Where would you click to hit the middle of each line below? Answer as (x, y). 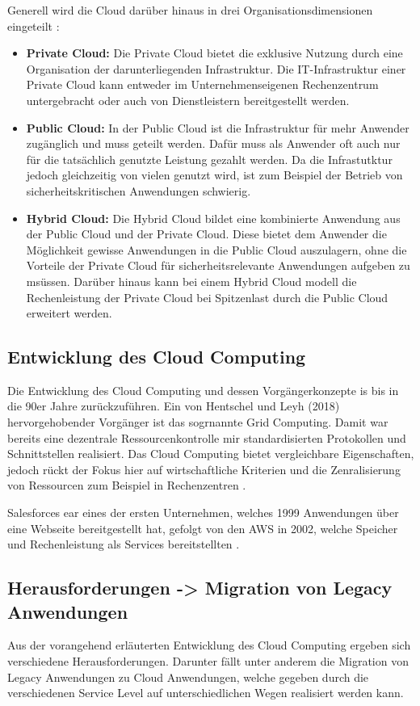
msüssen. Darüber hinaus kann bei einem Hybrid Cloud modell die (191, 281)
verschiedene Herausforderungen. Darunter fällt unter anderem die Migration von (208, 661)
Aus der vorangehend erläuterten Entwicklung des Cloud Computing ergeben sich (209, 645)
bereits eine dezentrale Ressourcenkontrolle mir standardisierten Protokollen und (207, 437)
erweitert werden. (69, 313)
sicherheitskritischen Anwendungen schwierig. (139, 190)
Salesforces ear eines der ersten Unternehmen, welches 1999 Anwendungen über (203, 513)
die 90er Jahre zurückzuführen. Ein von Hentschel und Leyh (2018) (174, 406)
